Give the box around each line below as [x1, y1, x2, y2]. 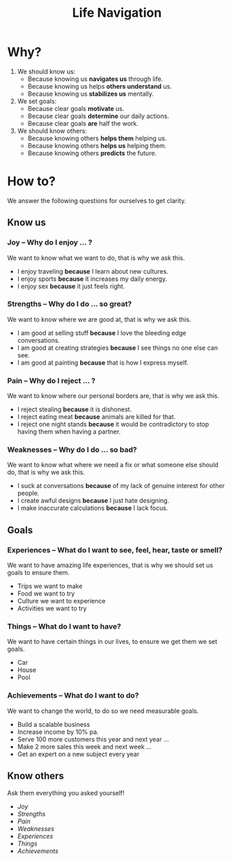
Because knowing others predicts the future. [27, 149, 157, 157]
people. [17, 489, 40, 497]
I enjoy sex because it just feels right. [17, 281, 125, 290]
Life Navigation [72, 5, 162, 21]
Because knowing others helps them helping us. [27, 134, 167, 142]
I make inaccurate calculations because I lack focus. [17, 504, 168, 513]
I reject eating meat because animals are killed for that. [17, 413, 176, 421]
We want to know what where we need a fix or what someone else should [7, 461, 219, 469]
